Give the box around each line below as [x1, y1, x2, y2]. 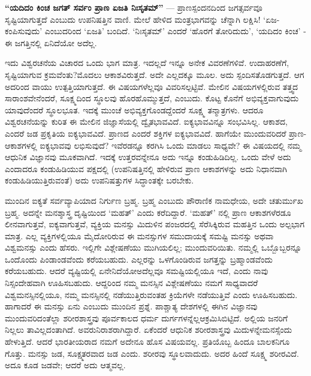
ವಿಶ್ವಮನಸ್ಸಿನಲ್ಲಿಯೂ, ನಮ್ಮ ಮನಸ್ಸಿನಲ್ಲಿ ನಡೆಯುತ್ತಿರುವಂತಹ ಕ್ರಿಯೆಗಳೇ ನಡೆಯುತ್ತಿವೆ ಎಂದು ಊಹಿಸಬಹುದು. [5, 288, 298, 300]
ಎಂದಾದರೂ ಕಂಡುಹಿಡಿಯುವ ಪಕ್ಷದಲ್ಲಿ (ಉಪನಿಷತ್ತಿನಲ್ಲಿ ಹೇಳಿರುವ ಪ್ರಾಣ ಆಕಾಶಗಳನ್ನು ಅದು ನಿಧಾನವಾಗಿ [5, 162, 288, 175]
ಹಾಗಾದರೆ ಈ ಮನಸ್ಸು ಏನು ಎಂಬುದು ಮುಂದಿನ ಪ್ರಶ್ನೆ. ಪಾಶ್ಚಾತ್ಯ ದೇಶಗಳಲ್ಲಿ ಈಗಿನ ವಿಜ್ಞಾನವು [5, 300, 258, 312]
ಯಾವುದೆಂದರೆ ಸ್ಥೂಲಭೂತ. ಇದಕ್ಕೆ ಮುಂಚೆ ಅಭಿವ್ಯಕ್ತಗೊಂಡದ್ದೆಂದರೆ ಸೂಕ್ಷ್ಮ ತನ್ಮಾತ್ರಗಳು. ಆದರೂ [5, 103, 264, 116]
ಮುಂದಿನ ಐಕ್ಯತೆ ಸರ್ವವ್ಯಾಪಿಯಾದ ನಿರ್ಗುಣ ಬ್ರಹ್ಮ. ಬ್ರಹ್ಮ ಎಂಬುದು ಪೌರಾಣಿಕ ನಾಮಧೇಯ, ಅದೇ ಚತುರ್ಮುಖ [5, 194, 303, 206]
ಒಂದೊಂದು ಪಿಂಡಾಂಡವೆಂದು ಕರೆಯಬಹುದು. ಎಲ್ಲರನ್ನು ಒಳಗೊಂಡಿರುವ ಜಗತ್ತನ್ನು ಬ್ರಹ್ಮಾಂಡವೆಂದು [5, 252, 273, 265]
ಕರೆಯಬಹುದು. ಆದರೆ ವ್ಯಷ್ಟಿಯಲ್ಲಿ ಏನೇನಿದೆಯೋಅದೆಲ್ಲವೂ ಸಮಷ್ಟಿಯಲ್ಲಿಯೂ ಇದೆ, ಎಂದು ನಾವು [5, 264, 268, 277]
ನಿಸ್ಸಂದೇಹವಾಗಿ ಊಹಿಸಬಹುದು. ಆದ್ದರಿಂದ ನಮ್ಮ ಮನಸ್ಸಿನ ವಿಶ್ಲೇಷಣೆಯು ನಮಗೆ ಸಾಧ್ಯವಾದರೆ [5, 276, 258, 289]
